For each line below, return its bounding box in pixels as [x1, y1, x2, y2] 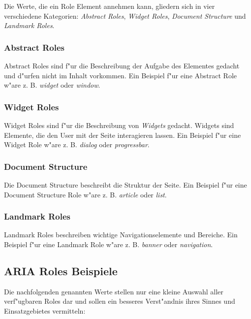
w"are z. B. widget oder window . [4, 80, 100, 90]
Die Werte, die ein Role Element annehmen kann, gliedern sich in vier [4, 1, 215, 11]
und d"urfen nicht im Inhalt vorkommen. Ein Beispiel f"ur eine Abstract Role [4, 70, 237, 80]
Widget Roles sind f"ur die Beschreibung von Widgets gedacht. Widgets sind [4, 120, 234, 130]
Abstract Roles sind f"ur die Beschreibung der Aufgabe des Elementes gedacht [4, 61, 240, 70]
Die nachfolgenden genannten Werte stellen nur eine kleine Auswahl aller [4, 286, 223, 296]
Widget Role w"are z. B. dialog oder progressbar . [4, 139, 150, 150]
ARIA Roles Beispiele [4, 263, 118, 278]
